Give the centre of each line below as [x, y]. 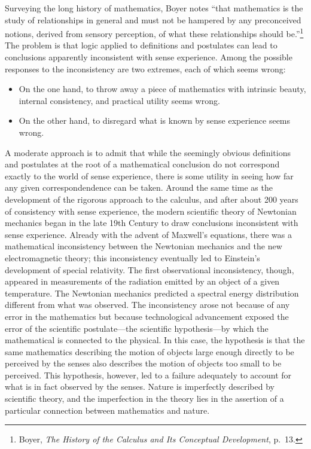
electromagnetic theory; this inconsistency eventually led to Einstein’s [132, 257]
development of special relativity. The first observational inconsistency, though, [150, 269]
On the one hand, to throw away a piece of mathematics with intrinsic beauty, [162, 89]
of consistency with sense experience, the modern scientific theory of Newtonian [151, 211]
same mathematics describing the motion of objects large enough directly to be [150, 351]
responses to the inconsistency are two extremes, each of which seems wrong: [145, 68]
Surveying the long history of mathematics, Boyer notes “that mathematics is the [154, 8]
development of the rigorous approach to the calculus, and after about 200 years [152, 199]
